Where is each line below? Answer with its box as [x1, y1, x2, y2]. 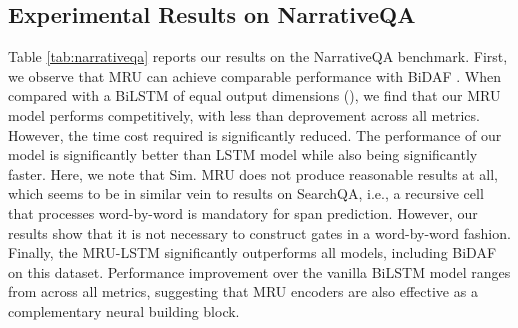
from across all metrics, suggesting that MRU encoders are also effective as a [8, 281, 478, 302]
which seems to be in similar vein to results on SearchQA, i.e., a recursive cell [8, 183, 484, 204]
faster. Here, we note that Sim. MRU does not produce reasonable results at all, [8, 163, 498, 184]
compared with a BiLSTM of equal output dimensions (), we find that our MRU [8, 85, 501, 106]
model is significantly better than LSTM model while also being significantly [8, 144, 478, 165]
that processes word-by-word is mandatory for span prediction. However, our [8, 202, 478, 223]
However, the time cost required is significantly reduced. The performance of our [8, 124, 502, 145]
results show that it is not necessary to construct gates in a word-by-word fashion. [8, 222, 511, 243]
